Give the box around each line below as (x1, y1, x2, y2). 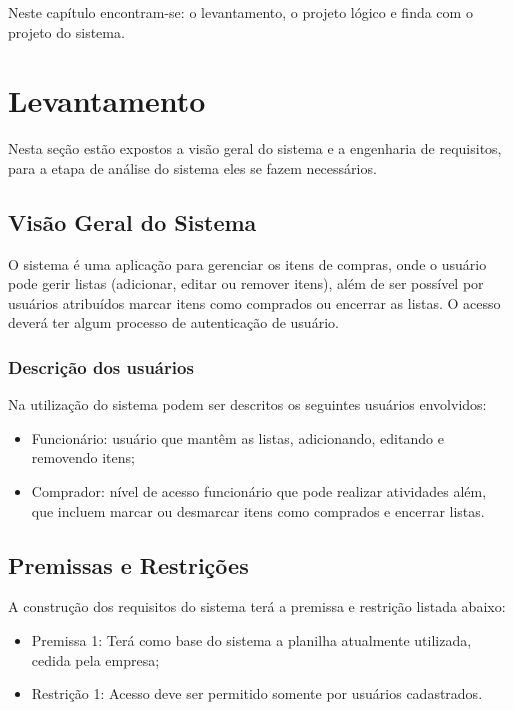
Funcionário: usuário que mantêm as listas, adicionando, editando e (31, 427, 444, 448)
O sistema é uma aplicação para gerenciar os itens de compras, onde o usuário (8, 253, 487, 274)
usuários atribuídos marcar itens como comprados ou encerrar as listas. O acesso (8, 292, 501, 313)
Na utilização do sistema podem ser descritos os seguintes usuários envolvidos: (8, 394, 487, 415)
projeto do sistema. (8, 21, 125, 42)
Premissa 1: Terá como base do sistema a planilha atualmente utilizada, (31, 630, 472, 651)
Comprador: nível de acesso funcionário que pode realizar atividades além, (31, 481, 487, 502)
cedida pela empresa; (31, 649, 160, 670)
